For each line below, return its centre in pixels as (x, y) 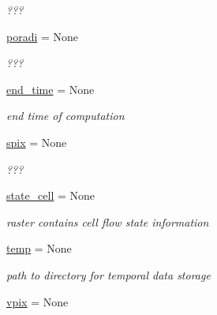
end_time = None (51, 89)
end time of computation (65, 116)
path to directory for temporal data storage (108, 274)
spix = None (37, 142)
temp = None (39, 248)
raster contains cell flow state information (108, 221)
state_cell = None (51, 195)
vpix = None (37, 301)
